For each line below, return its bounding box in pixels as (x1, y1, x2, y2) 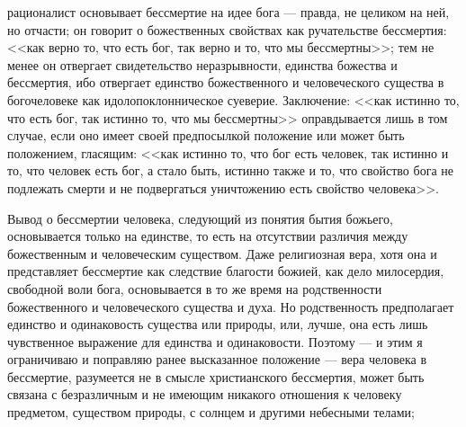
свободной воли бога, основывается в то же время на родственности (7, 279, 382, 298)
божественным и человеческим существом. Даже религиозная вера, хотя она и (7, 244, 437, 262)
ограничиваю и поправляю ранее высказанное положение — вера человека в (7, 350, 427, 369)
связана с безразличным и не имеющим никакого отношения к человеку (7, 385, 402, 404)
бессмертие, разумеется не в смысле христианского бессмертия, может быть (7, 367, 425, 386)
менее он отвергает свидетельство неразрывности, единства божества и (7, 55, 398, 74)
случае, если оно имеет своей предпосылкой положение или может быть (7, 126, 405, 145)
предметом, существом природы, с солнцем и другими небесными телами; (7, 403, 415, 422)
